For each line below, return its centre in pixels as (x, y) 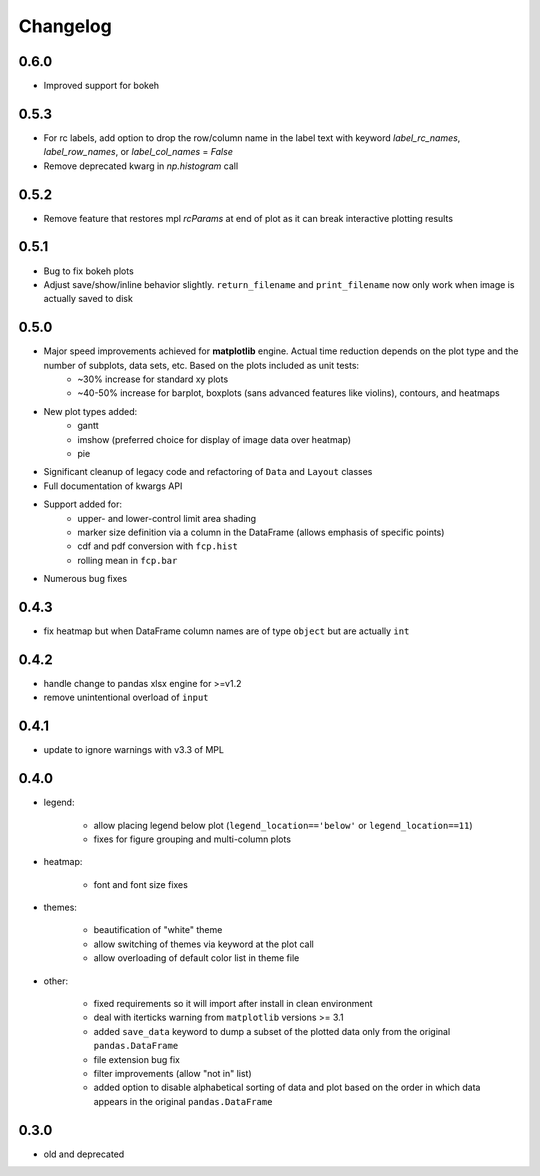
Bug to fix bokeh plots (88, 271)
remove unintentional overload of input (126, 697)
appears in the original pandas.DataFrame (183, 1101)
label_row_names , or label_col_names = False (138, 152)
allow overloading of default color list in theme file (196, 958)
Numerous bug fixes (85, 579)
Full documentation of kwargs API (113, 486)
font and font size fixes (141, 884)
